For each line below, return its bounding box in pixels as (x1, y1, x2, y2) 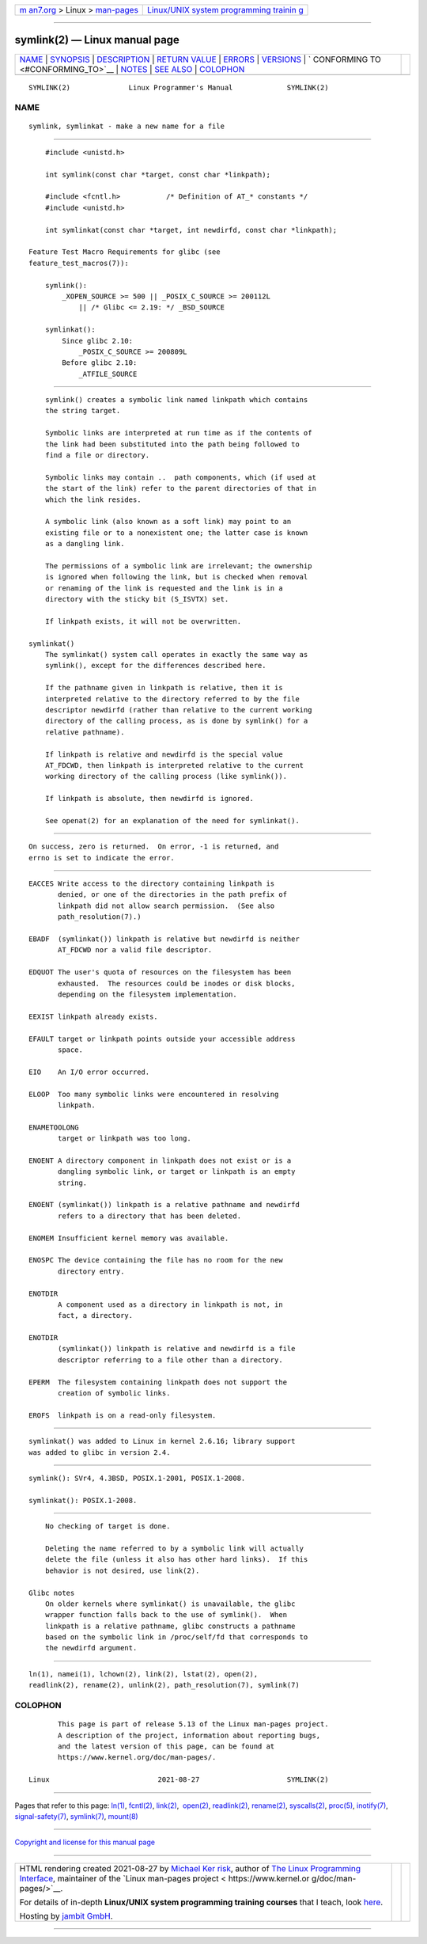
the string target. (44, 406, 121, 416)
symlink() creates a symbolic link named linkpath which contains (44, 396, 308, 404)
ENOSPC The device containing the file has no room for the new (28, 1255, 284, 1265)
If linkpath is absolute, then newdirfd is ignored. (44, 794, 255, 803)
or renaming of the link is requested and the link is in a (44, 583, 284, 593)
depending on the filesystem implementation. (58, 989, 237, 999)
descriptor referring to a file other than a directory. (58, 1355, 284, 1365)
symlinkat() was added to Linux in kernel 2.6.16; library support (28, 1437, 296, 1446)
